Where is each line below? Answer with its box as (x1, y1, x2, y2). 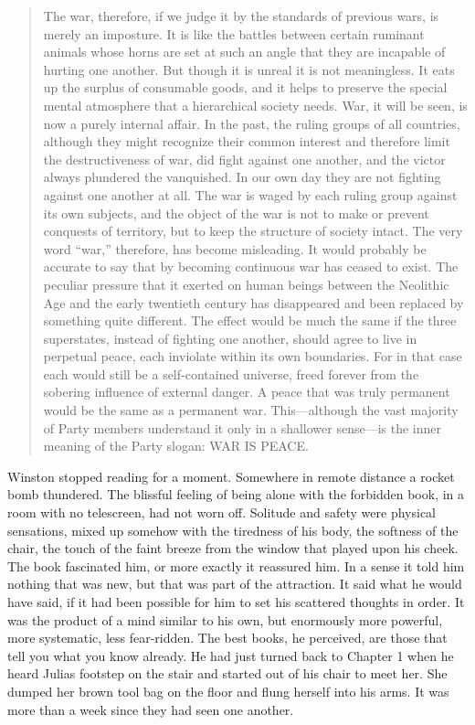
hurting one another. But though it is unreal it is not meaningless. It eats (43, 59, 455, 79)
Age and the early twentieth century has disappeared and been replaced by (43, 293, 464, 312)
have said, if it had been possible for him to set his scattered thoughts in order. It (7, 592, 465, 611)
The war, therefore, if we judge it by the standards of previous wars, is (43, 6, 439, 25)
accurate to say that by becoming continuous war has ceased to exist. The (43, 257, 459, 276)
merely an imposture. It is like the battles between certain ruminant (43, 24, 425, 43)
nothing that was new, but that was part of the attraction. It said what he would (7, 574, 462, 593)
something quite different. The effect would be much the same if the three (43, 311, 457, 330)
